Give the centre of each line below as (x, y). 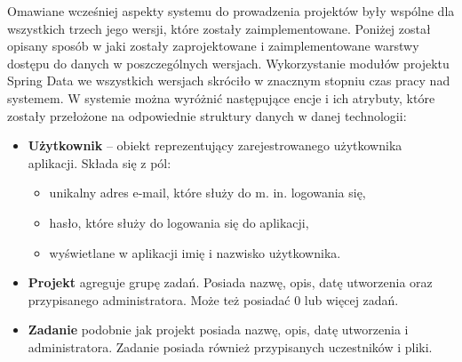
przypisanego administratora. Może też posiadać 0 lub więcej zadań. (213, 299)
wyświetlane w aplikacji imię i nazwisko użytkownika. (195, 252)
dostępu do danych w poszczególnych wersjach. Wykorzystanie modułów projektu (228, 63)
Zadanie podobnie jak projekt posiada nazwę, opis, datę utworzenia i (218, 330)
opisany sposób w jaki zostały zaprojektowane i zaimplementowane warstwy (213, 46)
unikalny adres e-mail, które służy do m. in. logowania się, (207, 193)
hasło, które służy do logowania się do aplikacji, (179, 222)
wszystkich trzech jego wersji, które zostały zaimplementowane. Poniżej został (219, 28)
